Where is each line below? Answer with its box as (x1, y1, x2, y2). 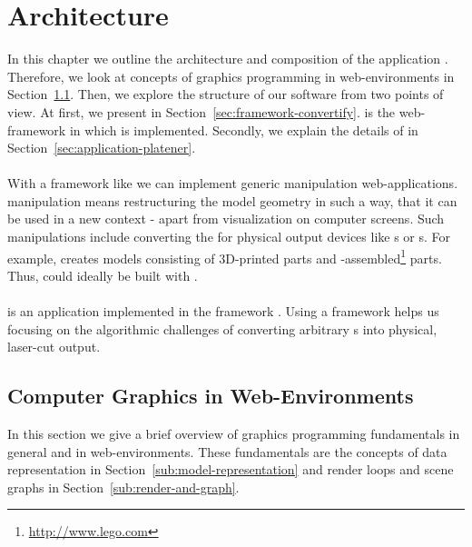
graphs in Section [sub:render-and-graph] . (7, 477, 240, 496)
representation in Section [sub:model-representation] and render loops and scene (7, 460, 454, 479)
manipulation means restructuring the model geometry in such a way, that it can (7, 191, 457, 210)
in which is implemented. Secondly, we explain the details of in (69, 120, 418, 139)
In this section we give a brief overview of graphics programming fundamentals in (7, 424, 460, 443)
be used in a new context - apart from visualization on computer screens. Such (7, 209, 445, 228)
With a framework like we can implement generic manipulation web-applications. (7, 174, 458, 193)
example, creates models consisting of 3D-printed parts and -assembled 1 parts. (7, 245, 442, 267)
